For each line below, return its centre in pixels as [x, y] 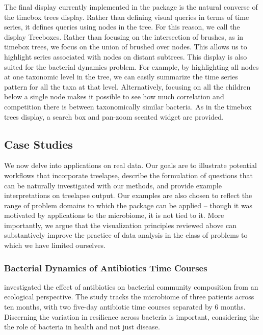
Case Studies [38, 144]
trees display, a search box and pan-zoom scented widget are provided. [114, 116]
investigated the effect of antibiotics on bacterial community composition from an [131, 286]
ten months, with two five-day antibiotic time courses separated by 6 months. [125, 307]
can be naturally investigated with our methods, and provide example [113, 185]
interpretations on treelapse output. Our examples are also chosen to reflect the [128, 195]
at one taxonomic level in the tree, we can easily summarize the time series [121, 77]
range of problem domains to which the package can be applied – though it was [128, 205]
